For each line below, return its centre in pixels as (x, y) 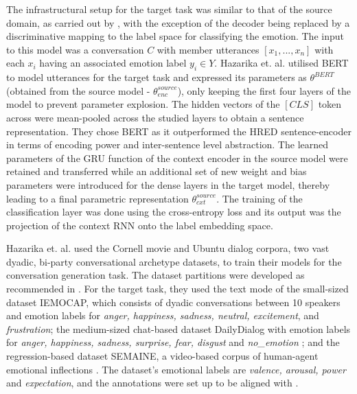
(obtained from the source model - (78, 90)
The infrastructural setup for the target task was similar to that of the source (169, 9)
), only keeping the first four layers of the (264, 90)
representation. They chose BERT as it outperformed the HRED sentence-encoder (179, 131)
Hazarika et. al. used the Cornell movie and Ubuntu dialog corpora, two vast (168, 248)
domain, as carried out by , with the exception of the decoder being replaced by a (178, 22)
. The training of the (260, 198)
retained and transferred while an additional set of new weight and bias (157, 171)
